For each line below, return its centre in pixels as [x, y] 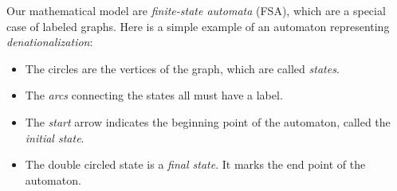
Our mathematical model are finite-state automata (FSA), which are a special [196, 10]
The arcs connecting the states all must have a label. [154, 95]
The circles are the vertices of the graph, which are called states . [182, 68]
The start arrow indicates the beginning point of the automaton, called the [208, 121]
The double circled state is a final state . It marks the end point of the [195, 164]
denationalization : [50, 42]
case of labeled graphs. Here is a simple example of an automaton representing [198, 26]
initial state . [55, 137]
